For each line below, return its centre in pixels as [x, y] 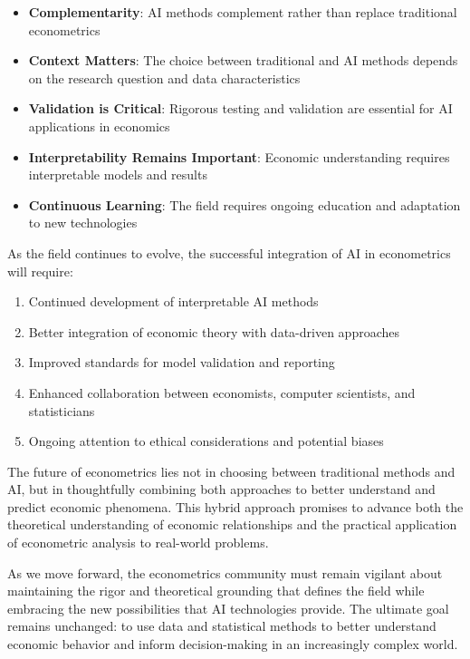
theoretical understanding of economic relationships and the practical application [232, 524]
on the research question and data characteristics [164, 78]
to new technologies [83, 223]
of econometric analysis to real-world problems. [138, 543]
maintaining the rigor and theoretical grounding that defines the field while [216, 591]
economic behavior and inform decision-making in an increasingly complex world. [233, 644]
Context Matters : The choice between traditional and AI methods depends [243, 60]
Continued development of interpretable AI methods [173, 301]
